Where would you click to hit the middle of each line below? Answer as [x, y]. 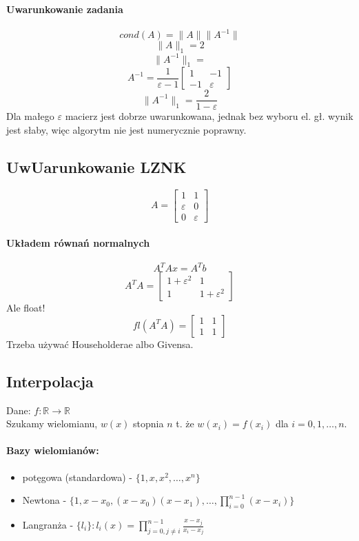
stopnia [148, 423]
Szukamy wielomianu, [52, 423]
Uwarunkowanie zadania [65, 9]
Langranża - [48, 524]
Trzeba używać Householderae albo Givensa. [100, 344]
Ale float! [26, 308]
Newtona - [44, 500]
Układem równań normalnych [78, 242]
